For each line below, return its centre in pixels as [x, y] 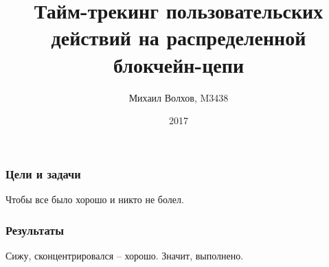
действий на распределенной [179, 37]
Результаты [35, 230]
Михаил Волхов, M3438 [179, 97]
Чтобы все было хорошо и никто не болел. [95, 199]
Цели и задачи [43, 173]
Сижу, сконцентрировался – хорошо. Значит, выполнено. [125, 255]
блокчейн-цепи [179, 64]
